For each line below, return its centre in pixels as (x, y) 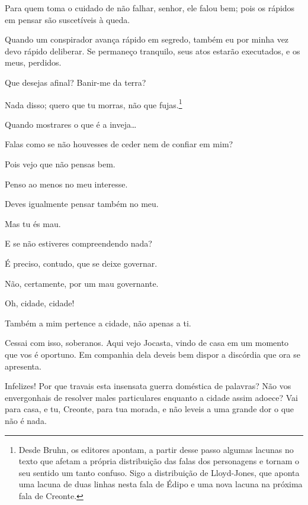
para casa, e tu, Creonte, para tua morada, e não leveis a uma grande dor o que (150, 409)
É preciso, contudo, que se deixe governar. (81, 263)
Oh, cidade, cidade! (40, 303)
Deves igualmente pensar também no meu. (82, 204)
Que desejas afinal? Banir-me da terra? (76, 82)
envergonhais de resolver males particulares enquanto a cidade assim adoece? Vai (151, 397)
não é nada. (26, 420)
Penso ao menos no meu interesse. (66, 184)
